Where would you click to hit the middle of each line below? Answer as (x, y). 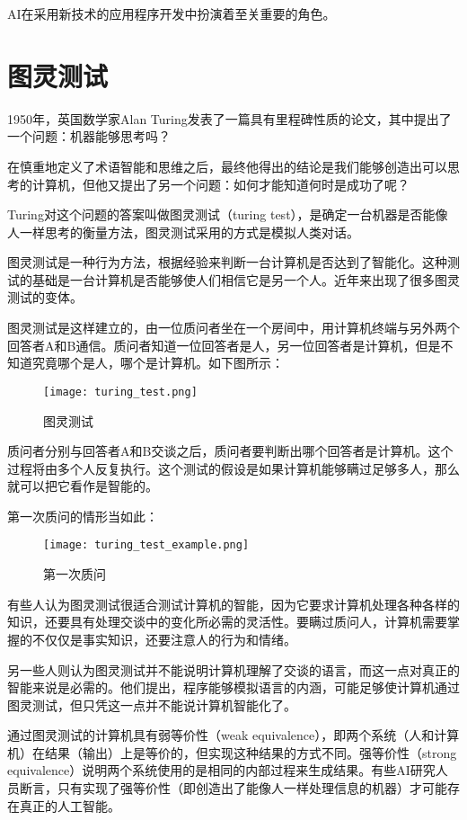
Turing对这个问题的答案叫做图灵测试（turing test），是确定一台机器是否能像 (228, 214)
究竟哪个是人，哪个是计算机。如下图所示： (158, 363)
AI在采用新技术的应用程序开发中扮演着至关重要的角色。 (172, 13)
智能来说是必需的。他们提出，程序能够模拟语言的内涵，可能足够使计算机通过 (233, 687)
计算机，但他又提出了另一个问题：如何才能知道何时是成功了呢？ (220, 184)
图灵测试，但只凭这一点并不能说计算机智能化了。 (152, 704)
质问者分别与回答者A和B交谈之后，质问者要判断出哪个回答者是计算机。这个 (230, 451)
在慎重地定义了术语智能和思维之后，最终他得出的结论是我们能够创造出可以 (227, 166)
